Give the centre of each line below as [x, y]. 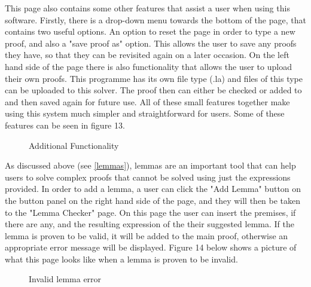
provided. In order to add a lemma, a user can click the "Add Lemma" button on [153, 189]
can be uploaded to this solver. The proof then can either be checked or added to [153, 90]
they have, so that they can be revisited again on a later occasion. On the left [147, 55]
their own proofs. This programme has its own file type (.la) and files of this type [154, 78]
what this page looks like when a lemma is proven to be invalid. [121, 259]
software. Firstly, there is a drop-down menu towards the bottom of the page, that [155, 19]
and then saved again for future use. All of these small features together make [147, 101]
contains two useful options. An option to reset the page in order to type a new [150, 31]
